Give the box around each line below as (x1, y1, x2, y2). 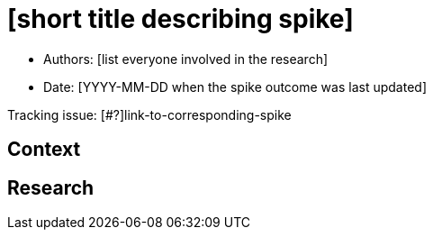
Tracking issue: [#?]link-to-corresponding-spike (7, 106, 292, 123)
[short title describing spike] (7, 4, 354, 34)
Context (7, 138, 81, 161)
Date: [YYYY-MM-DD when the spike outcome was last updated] (43, 78, 427, 95)
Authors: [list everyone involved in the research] (43, 50, 329, 67)
